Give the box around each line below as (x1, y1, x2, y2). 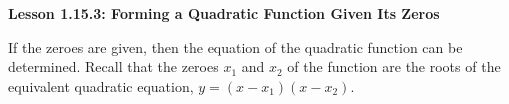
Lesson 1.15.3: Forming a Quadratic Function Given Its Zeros (8, 3, 440, 23)
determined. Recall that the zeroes (8, 56, 219, 77)
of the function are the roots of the (287, 56, 501, 77)
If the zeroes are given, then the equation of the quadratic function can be (8, 36, 463, 57)
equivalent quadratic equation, (8, 75, 194, 96)
